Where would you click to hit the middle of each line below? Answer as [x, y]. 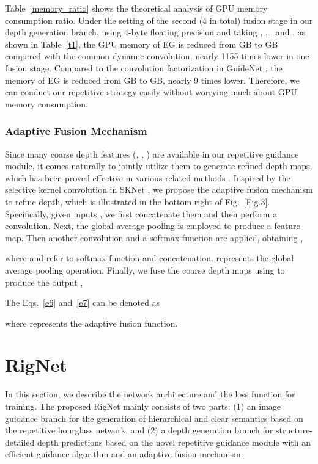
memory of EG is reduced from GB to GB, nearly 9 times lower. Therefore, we [152, 80]
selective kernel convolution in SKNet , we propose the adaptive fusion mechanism [159, 190]
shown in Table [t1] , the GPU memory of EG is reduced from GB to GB [142, 44]
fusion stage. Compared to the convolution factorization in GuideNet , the [144, 67]
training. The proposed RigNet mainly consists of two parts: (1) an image [143, 406]
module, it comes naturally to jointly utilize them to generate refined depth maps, [159, 166]
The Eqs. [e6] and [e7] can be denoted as [83, 303]
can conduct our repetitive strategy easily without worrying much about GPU [151, 92]
